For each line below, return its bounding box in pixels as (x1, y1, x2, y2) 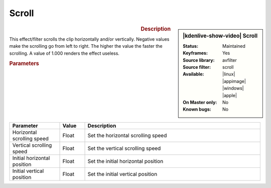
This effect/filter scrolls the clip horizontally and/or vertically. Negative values (9, 36, 170, 42)
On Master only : (183, 99, 217, 105)
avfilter (222, 57, 237, 63)
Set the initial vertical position (87, 170, 158, 177)
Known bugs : (183, 106, 212, 113)
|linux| (222, 71, 235, 77)
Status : (183, 43, 198, 49)
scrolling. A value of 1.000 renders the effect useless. (9, 50, 120, 56)
